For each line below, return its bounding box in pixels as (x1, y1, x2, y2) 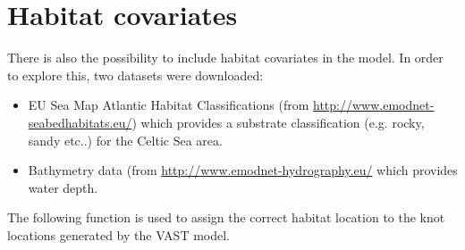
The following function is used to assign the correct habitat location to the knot (7, 208, 445, 227)
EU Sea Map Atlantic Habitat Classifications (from (28, 96, 309, 114)
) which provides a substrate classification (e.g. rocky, (131, 112, 425, 131)
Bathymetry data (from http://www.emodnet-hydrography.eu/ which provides (28, 161, 458, 179)
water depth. (28, 178, 98, 196)
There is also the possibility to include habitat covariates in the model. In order (7, 48, 444, 67)
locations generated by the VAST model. (7, 225, 231, 244)
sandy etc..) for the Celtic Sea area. (28, 130, 223, 149)
